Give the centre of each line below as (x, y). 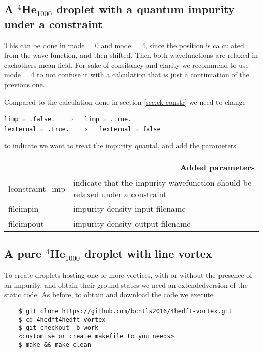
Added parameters (217, 167)
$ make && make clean (55, 345)
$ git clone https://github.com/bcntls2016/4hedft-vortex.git (125, 311)
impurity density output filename (132, 224)
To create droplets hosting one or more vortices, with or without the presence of (128, 275)
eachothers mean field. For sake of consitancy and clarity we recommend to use (126, 64)
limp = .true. (108, 120)
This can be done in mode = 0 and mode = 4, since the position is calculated (124, 45)
